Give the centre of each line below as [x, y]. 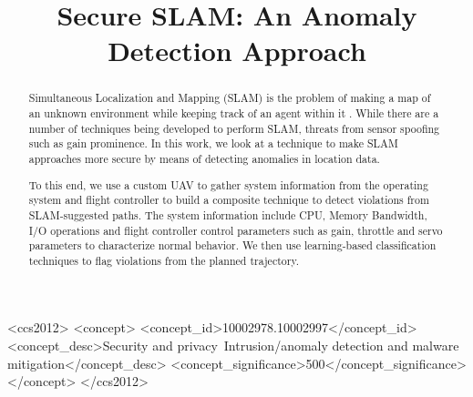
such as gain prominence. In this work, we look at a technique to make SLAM [213, 143]
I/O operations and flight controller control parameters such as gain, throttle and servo [236, 230]
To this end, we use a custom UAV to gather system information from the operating [228, 184]
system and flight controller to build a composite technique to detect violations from [229, 200]
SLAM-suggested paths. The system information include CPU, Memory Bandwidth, [228, 214]
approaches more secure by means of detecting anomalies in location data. [204, 158]
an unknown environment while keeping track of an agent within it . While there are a [234, 113]
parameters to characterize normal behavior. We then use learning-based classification [232, 245]
